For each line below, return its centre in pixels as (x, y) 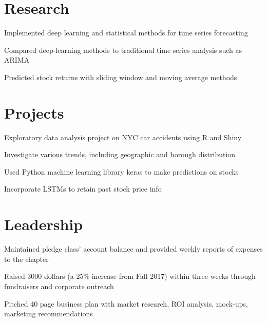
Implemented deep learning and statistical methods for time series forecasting (126, 33)
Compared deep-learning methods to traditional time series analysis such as (123, 50)
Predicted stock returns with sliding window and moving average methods (121, 77)
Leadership (44, 224)
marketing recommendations (49, 314)
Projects (34, 112)
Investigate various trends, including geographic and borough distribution (120, 154)
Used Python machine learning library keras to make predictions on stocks (121, 171)
